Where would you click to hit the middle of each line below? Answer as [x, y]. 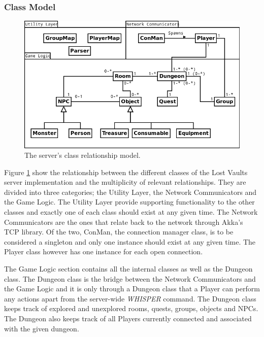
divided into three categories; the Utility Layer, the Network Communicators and [130, 192]
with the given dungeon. [42, 328]
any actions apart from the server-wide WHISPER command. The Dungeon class [130, 298]
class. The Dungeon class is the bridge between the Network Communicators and [130, 278]
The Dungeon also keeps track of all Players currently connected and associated [128, 318]
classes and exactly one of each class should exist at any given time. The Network [131, 212]
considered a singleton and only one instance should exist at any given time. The [130, 241]
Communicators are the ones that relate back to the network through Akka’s [124, 222]
